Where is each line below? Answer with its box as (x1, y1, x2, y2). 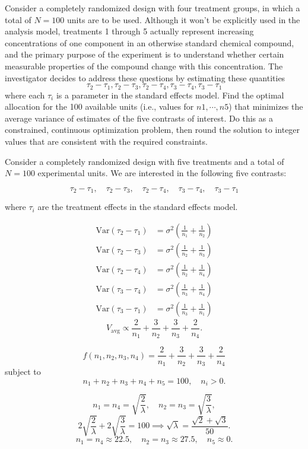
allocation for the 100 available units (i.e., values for (5, 100, 194, 113)
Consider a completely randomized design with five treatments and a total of (5, 155, 284, 167)
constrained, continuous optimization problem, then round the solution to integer (5, 123, 300, 136)
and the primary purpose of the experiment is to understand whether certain (5, 48, 284, 60)
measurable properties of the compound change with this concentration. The (5, 59, 283, 72)
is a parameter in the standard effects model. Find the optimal (56, 88, 284, 101)
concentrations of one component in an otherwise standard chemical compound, (5, 36, 294, 49)
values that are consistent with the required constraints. (5, 135, 208, 147)
